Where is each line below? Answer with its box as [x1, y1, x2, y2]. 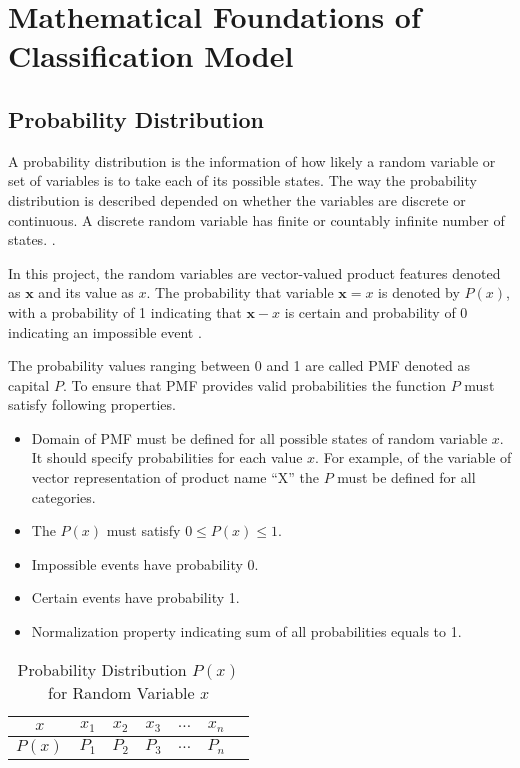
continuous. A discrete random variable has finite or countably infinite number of [8, 209, 505, 230]
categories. [31, 486, 96, 507]
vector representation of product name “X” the [31, 467, 320, 488]
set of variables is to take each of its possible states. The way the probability [8, 170, 477, 191]
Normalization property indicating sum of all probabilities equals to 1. [31, 621, 462, 642]
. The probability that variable [146, 282, 334, 303]
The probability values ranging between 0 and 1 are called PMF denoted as [8, 355, 470, 376]
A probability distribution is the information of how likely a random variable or [8, 150, 496, 171]
